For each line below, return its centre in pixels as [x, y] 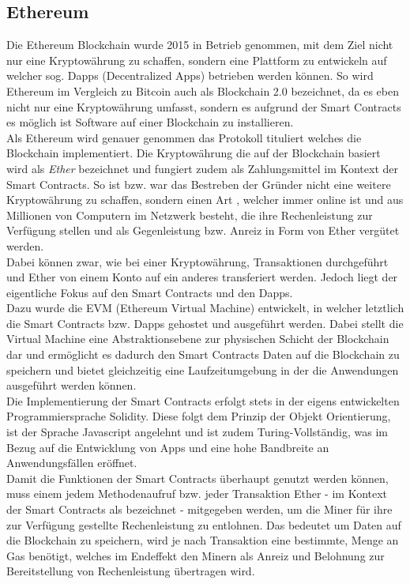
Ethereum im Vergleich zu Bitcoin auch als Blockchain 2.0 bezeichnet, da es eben [203, 90]
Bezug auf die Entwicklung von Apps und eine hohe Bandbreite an [168, 447]
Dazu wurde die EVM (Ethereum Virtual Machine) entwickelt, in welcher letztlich [205, 308]
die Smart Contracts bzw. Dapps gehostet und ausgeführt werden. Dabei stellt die [205, 323]
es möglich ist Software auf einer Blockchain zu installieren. [150, 122]
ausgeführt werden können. [71, 385]
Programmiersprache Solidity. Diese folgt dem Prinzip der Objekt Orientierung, [199, 416]
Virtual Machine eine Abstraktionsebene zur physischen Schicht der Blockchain [198, 339]
